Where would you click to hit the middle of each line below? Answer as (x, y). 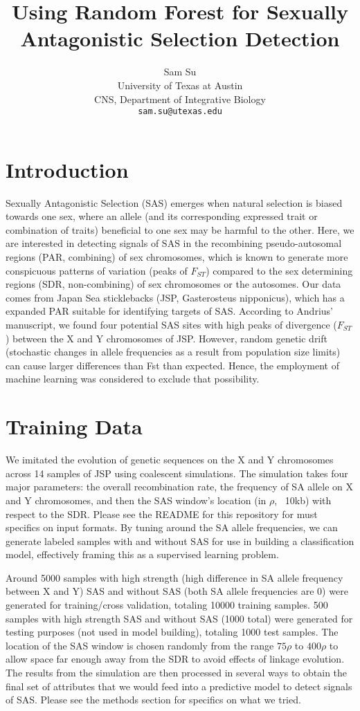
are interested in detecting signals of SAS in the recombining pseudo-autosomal (174, 243)
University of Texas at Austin (180, 85)
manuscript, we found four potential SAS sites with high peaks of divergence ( (171, 325)
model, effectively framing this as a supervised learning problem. (142, 554)
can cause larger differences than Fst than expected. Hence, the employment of (172, 365)
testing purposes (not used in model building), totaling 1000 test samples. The (172, 632)
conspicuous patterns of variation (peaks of (97, 270)
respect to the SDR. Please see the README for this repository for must (162, 514)
